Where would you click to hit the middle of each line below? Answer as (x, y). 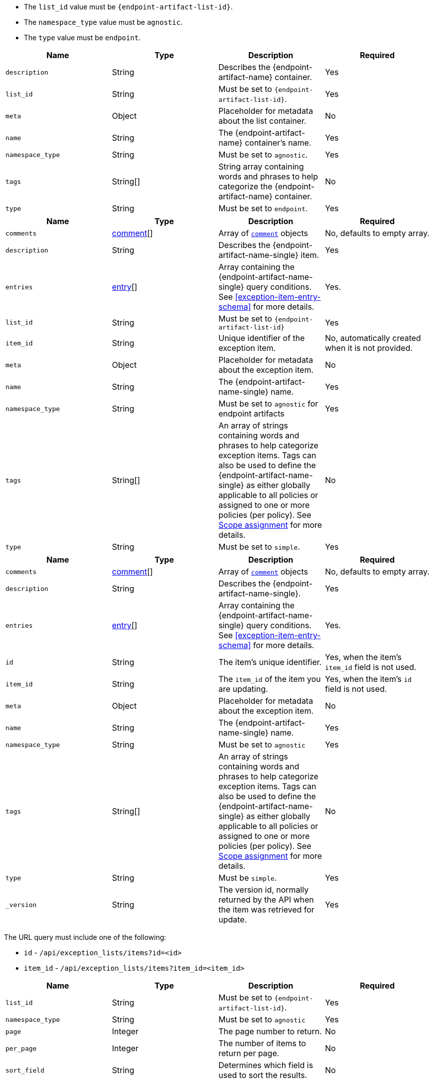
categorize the (246, 186)
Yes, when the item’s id (368, 679)
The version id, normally (264, 890)
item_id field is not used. (371, 667)
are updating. (243, 689)
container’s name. (278, 143)
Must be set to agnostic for (268, 404)
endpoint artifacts (252, 414)
